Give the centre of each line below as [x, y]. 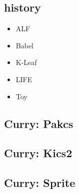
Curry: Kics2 [38, 153]
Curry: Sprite [40, 183]
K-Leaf [26, 62]
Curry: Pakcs [39, 123]
